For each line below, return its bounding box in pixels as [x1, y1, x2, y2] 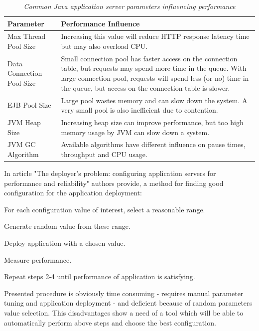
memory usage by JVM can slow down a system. [61, 127, 210, 137]
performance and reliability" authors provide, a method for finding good [4, 177, 224, 188]
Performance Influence [61, 18, 140, 28]
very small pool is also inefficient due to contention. [61, 105, 218, 115]
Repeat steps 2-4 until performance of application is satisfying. [4, 271, 195, 282]
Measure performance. [4, 254, 72, 265]
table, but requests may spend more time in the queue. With [61, 63, 247, 73]
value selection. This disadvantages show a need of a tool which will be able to [4, 308, 244, 318]
